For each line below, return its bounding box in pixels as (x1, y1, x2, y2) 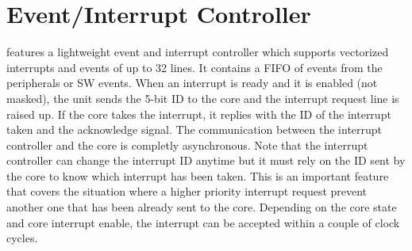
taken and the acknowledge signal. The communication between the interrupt (6, 121, 383, 138)
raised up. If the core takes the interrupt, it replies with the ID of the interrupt (6, 105, 391, 122)
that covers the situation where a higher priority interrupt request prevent (6, 183, 368, 200)
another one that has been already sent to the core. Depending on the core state (6, 199, 397, 215)
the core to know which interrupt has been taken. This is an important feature (6, 167, 389, 184)
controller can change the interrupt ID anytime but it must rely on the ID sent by (6, 152, 406, 169)
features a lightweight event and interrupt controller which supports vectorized (6, 44, 389, 60)
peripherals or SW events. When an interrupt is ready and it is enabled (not (6, 74, 378, 91)
